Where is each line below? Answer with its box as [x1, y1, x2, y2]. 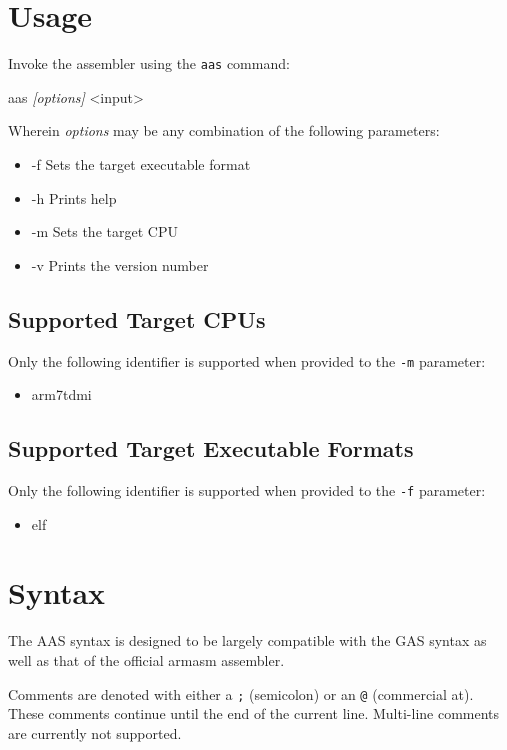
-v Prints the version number [31, 254, 209, 275]
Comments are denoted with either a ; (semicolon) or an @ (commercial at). [8, 683, 474, 704]
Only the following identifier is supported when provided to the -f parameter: [8, 480, 486, 500]
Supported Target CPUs [8, 303, 266, 334]
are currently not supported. [8, 722, 182, 743]
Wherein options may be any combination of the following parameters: [8, 120, 440, 141]
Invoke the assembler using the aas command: [8, 53, 290, 74]
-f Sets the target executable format [31, 153, 251, 174]
